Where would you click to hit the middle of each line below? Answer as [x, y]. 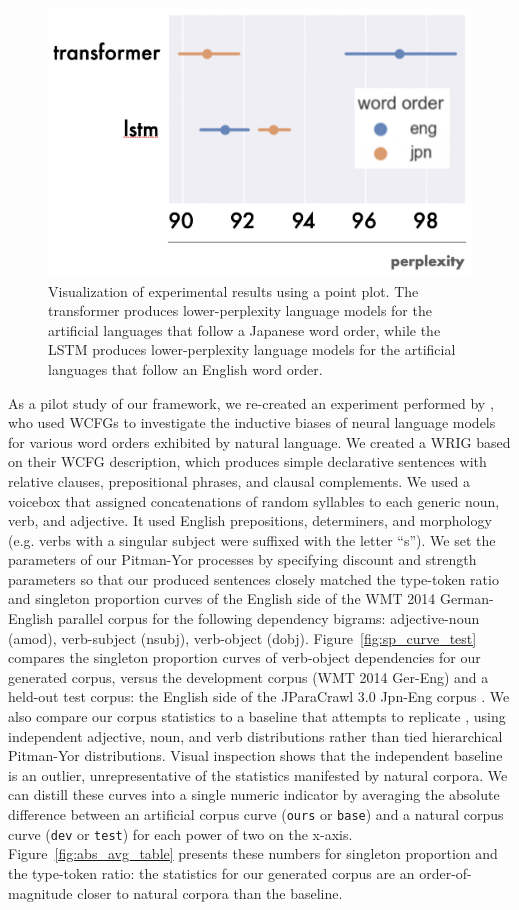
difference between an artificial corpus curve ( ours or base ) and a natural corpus [256, 814]
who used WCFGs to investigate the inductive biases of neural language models [252, 422]
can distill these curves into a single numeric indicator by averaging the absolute [254, 794]
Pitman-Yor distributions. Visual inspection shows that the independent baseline [255, 755]
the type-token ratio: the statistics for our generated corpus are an [211, 872]
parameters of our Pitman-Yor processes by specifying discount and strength [242, 559]
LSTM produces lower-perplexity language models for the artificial [252, 349]
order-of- [445, 872]
